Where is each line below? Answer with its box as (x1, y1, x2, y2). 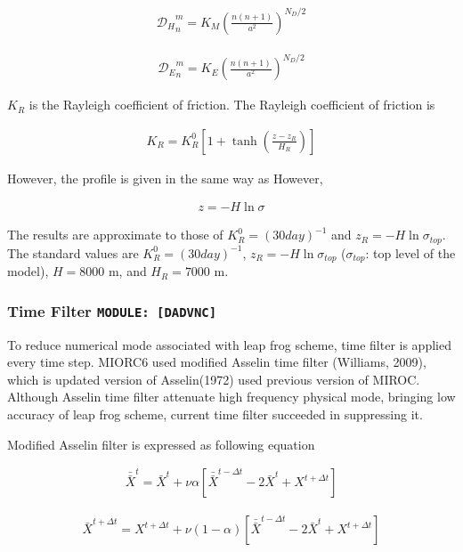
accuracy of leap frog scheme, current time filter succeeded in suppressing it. (7, 404, 423, 423)
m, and (108, 262, 147, 280)
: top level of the (365, 243, 456, 262)
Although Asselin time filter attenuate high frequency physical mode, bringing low (7, 387, 456, 406)
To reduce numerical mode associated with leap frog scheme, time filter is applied (7, 335, 451, 353)
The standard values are (7, 243, 139, 262)
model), (7, 262, 49, 280)
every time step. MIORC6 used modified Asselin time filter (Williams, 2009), (7, 353, 426, 371)
